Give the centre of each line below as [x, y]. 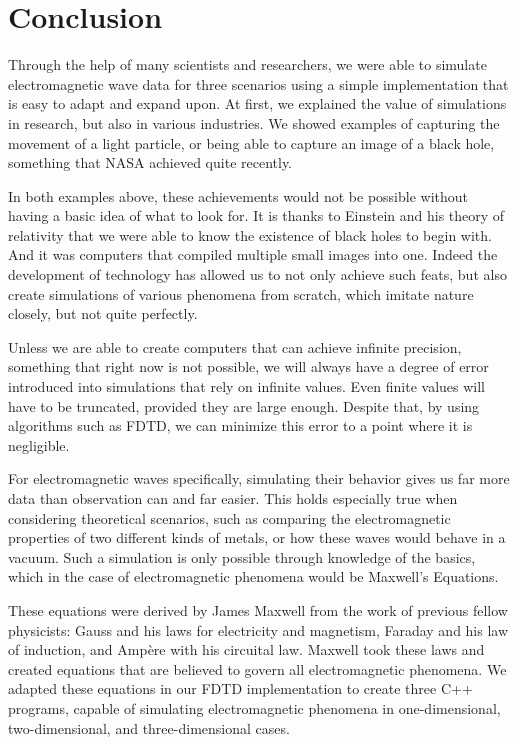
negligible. [39, 444]
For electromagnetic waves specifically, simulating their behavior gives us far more [259, 478]
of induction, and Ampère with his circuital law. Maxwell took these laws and [246, 649]
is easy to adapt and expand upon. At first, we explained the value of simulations [257, 103]
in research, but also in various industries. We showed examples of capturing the [254, 122]
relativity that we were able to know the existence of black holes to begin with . [250, 234]
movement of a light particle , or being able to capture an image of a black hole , [251, 142]
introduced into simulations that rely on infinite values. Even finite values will [247, 386]
